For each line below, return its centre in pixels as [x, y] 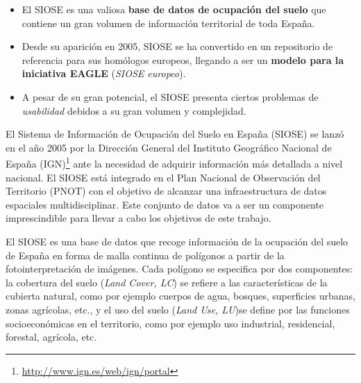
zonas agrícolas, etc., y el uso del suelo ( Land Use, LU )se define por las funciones [178, 309]
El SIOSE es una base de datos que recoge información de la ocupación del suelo [177, 241]
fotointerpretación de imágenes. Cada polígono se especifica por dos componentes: [179, 269]
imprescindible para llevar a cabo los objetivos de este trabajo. [138, 218]
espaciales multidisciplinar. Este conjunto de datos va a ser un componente [165, 204]
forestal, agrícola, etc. [51, 337]
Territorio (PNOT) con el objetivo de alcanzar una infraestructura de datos [166, 191]
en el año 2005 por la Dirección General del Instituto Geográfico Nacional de [169, 147]
